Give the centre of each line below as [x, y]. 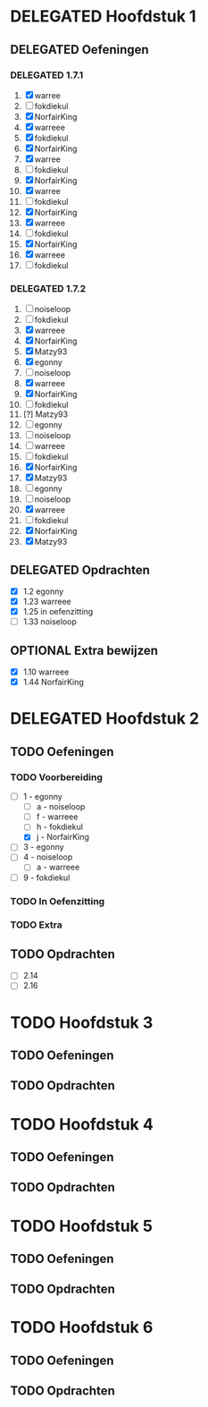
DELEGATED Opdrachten [80, 570]
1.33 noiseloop [50, 622]
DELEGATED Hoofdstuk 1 [103, 17]
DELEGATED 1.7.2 [48, 288]
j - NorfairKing [63, 837]
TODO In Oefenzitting [58, 901]
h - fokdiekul [60, 827]
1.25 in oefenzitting [58, 612]
